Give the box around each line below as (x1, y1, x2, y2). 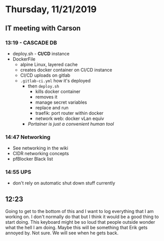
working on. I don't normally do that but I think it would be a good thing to (5, 214, 159, 220)
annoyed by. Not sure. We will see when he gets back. (5, 230, 119, 236)
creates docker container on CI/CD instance (20, 67, 113, 73)
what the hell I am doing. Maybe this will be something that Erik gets (5, 225, 148, 231)
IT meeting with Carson (5, 24, 81, 33)
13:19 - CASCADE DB (5, 39, 57, 46)
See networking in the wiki (12, 145, 69, 151)
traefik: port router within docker (35, 110, 104, 116)
